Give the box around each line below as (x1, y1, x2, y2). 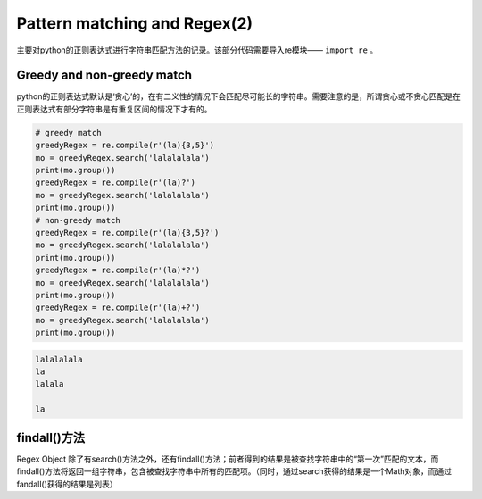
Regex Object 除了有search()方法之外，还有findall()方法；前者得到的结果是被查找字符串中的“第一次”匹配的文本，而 (16, 453, 439, 464)
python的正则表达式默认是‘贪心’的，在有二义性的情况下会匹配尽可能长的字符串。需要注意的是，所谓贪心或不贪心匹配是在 (16, 91, 461, 102)
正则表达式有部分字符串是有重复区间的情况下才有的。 (16, 104, 212, 114)
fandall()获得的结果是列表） (16, 478, 118, 489)
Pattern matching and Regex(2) (16, 13, 253, 33)
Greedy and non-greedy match (16, 68, 192, 83)
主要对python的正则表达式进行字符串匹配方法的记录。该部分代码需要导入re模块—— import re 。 (16, 45, 378, 55)
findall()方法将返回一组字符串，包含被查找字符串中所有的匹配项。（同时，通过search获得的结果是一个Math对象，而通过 (16, 466, 453, 477)
